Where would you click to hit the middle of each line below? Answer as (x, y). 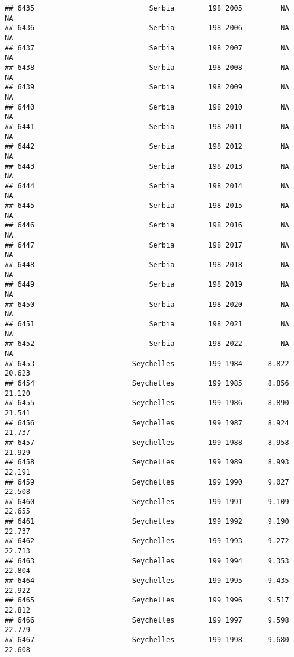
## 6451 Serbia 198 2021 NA (147, 324)
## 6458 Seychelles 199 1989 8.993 (147, 462)
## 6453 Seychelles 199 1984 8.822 (147, 363)
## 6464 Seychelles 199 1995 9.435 (147, 581)
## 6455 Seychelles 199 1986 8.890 (147, 403)
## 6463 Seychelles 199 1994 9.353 (147, 561)
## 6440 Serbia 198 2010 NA (147, 107)
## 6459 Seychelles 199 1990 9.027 (147, 482)
